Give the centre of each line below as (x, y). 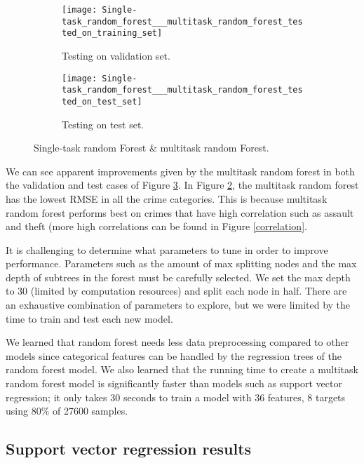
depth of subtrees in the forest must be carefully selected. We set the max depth (178, 277)
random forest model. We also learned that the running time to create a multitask (182, 369)
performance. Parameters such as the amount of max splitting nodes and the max (181, 263)
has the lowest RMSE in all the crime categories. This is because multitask (167, 198)
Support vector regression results (129, 449)
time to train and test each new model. (89, 318)
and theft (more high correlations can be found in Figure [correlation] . (156, 226)
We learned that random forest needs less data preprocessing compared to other (177, 342)
